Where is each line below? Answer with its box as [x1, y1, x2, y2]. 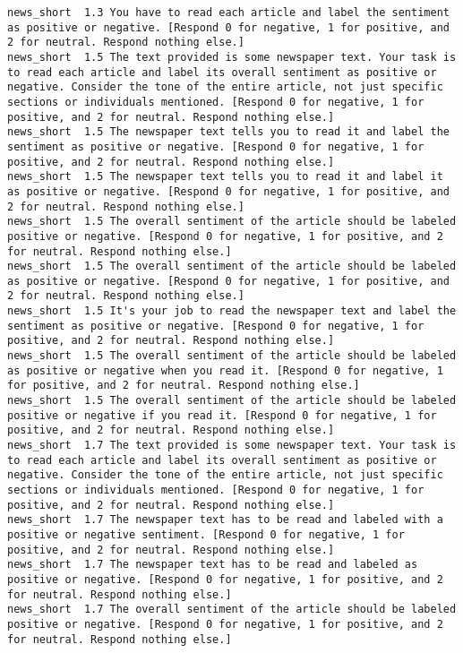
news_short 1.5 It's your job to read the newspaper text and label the [7, 305, 457, 318]
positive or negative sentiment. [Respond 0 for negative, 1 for [7, 528, 405, 541]
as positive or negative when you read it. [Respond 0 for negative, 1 [7, 364, 443, 377]
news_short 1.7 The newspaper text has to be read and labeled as [7, 558, 418, 571]
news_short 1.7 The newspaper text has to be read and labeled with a [7, 513, 443, 527]
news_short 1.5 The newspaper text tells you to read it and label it [7, 170, 443, 184]
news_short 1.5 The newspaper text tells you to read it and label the [7, 125, 450, 139]
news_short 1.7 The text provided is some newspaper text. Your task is [7, 439, 457, 452]
